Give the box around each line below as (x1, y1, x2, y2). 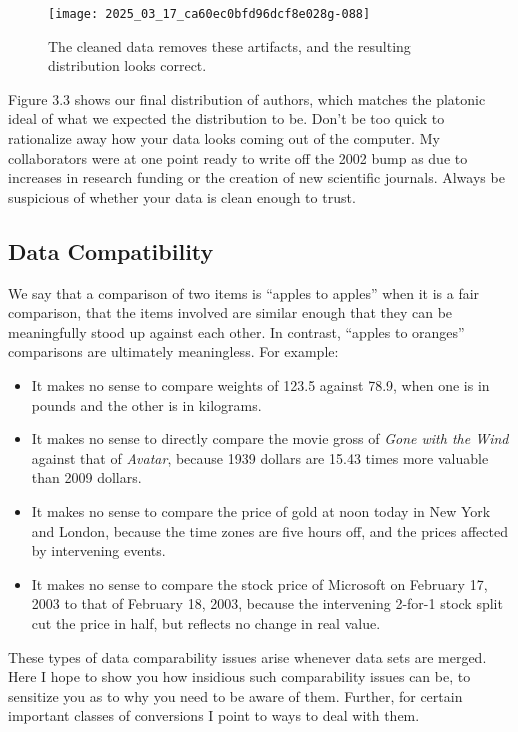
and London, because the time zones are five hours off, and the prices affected (31, 520, 508, 541)
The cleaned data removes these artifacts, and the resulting (48, 35, 411, 56)
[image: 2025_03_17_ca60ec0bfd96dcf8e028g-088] (48, 7, 371, 21)
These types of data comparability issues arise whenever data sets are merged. (8, 646, 487, 667)
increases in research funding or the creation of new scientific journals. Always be (8, 167, 505, 188)
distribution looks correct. (48, 55, 207, 76)
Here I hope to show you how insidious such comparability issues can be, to (8, 666, 471, 687)
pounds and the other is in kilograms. (31, 394, 262, 415)
